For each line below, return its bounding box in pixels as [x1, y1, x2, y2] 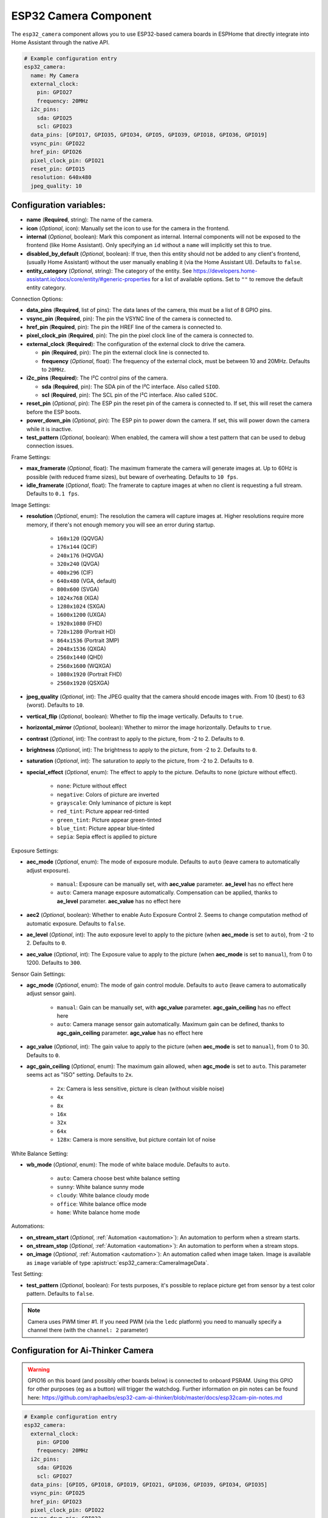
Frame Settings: [11, 453, 51, 461]
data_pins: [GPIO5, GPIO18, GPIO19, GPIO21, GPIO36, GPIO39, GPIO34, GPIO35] [30, 1481, 268, 1488]
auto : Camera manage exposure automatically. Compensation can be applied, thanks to [56, 889, 278, 896]
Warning [27, 1366, 50, 1373]
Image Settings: [11, 501, 51, 508]
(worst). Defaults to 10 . [26, 701, 84, 709]
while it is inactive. [26, 425, 73, 432]
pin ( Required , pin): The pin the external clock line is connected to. [41, 349, 210, 356]
